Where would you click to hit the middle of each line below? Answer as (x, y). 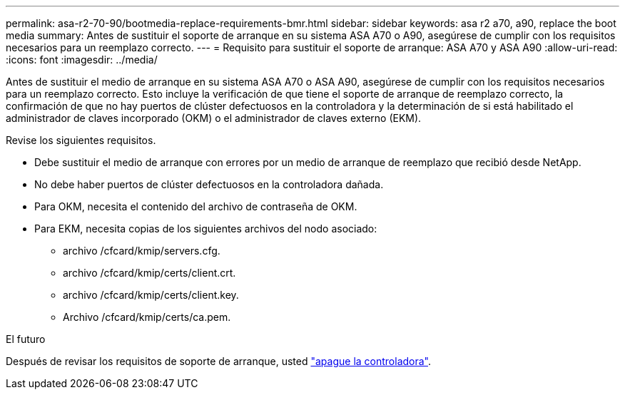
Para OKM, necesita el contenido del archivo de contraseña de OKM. (196, 206)
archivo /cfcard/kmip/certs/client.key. (151, 295)
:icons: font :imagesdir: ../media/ (82, 60)
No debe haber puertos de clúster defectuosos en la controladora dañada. (209, 184)
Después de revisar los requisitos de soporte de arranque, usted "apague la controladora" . (219, 361)
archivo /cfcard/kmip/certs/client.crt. (149, 273)
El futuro (26, 339)
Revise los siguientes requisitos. (81, 140)
